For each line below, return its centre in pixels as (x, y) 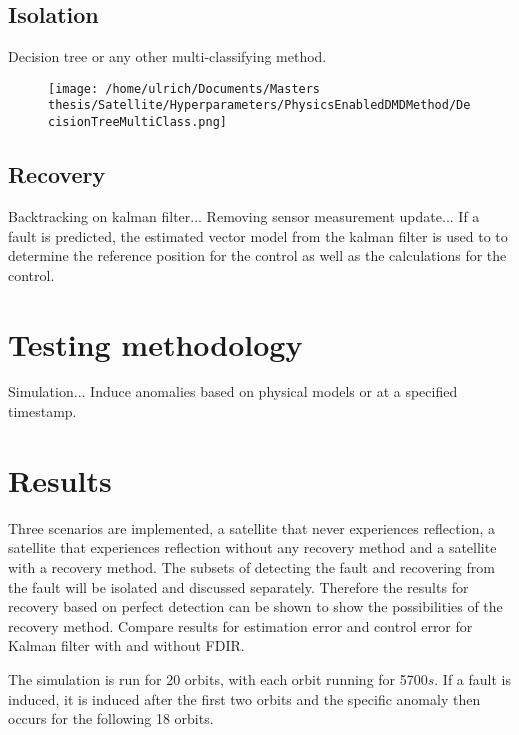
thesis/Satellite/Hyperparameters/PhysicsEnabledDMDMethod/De (259, 105)
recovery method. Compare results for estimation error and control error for (240, 625)
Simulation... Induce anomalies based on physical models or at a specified (233, 391)
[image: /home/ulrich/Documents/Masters (184, 88)
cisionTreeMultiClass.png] (137, 122)
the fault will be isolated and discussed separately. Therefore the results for (238, 586)
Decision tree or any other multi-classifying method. (167, 56)
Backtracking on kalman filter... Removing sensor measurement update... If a (244, 215)
